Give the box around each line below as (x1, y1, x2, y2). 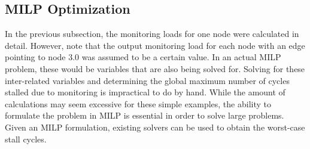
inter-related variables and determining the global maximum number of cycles (5, 74, 290, 86)
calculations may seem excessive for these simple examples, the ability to (5, 97, 271, 110)
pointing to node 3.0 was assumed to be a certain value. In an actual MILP (5, 51, 281, 63)
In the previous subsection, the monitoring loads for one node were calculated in (5, 27, 299, 40)
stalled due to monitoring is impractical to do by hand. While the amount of (5, 86, 285, 98)
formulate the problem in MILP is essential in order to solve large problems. (5, 109, 284, 122)
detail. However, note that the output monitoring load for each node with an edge (5, 39, 305, 51)
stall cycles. (5, 132, 47, 145)
